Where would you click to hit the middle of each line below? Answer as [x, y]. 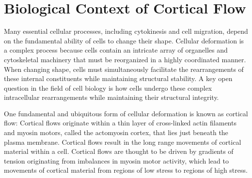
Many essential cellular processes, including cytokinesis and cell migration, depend [126, 31]
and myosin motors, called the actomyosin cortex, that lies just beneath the [116, 132]
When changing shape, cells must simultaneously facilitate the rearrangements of [124, 69]
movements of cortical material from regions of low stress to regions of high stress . [126, 170]
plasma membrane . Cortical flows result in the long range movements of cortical [123, 142]
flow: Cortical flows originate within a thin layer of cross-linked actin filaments [120, 123]
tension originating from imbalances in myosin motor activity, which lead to [116, 160]
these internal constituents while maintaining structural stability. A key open [118, 78]
